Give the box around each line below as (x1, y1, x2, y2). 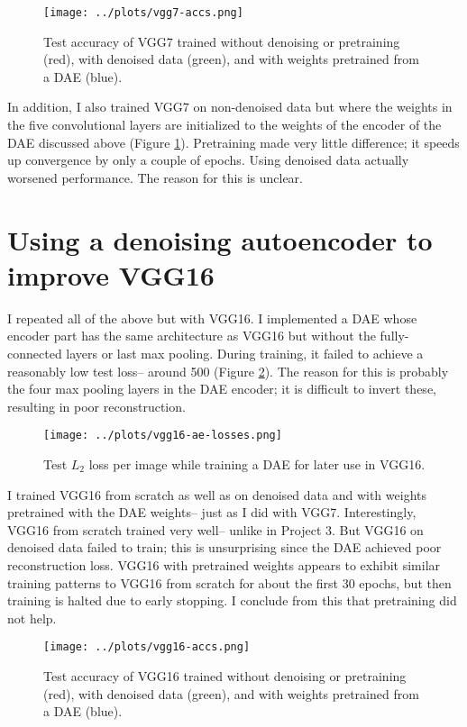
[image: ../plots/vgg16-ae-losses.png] (43, 429, 282, 442)
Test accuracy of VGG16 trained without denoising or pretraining (43, 666, 407, 685)
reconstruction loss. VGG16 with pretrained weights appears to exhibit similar (7, 555, 441, 574)
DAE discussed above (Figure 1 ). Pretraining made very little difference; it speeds (7, 132, 460, 151)
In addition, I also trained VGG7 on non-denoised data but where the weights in (7, 97, 453, 116)
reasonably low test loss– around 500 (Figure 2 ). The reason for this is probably (7, 361, 449, 380)
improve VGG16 (7, 256, 215, 293)
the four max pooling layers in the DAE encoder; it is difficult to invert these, (7, 379, 436, 398)
